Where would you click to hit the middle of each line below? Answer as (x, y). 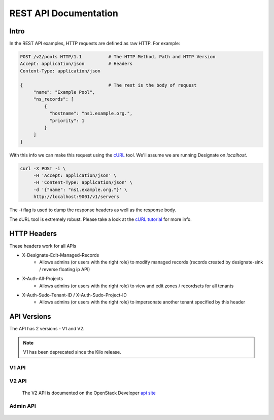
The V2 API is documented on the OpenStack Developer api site (89, 393)
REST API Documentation (64, 13)
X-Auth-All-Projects (43, 279)
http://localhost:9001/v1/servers (76, 197)
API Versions (30, 317)
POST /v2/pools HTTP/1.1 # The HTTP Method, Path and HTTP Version (118, 57)
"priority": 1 (67, 121)
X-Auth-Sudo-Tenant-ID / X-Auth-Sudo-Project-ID (74, 295)
